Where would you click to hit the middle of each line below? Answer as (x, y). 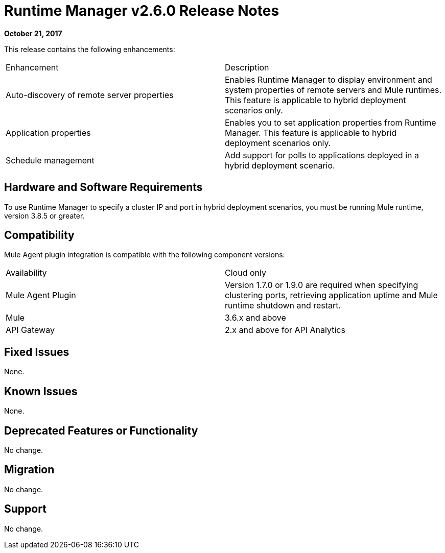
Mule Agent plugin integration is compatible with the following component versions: (145, 255)
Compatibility (39, 235)
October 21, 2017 (33, 33)
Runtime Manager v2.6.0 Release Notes (142, 11)
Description (247, 67)
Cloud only (245, 273)
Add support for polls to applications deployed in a (322, 155)
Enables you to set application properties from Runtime (331, 122)
